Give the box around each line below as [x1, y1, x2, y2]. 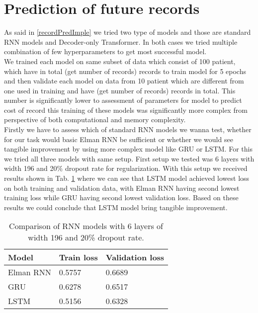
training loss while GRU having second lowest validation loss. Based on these [4, 192, 239, 203]
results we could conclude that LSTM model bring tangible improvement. [4, 202, 228, 212]
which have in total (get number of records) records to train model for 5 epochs [4, 66, 246, 76]
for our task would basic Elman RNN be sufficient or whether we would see [4, 134, 233, 144]
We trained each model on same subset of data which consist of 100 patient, [4, 56, 236, 66]
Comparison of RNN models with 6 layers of [9, 220, 163, 232]
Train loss [59, 251, 98, 263]
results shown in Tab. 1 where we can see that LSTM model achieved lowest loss [4, 173, 250, 183]
